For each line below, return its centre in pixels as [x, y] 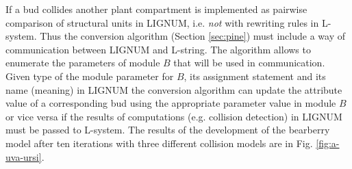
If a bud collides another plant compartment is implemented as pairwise [156, 9]
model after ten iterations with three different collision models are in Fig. [159, 143]
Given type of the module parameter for [90, 76]
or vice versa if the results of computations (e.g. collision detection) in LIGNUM [174, 116]
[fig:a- [328, 143]
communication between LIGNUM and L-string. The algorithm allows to [158, 49]
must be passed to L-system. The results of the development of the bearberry [168, 130]
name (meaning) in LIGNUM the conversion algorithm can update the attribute [174, 89]
